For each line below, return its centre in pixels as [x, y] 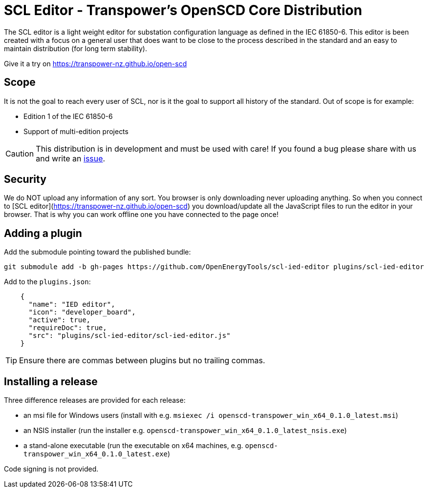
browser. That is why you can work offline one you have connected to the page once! [141, 215]
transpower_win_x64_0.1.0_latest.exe [96, 454]
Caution [20, 153]
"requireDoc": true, [68, 328]
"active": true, [60, 320]
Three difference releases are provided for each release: [95, 400]
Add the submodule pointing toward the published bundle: [97, 252]
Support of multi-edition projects [76, 131]
